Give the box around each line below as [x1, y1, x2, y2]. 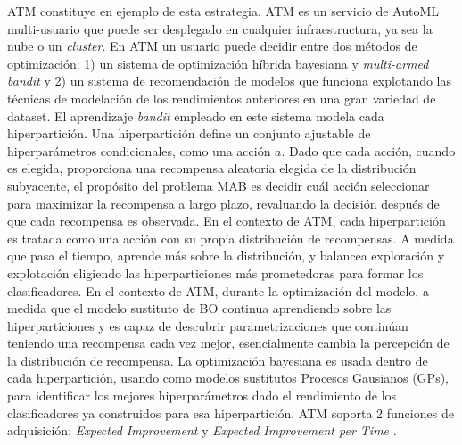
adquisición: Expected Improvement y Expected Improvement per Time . [7, 421, 397, 440]
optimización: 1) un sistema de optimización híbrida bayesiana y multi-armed [7, 54, 429, 72]
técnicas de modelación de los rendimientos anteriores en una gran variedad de [7, 88, 436, 107]
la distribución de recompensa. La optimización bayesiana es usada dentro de [7, 350, 428, 369]
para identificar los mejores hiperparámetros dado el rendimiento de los [7, 386, 397, 405]
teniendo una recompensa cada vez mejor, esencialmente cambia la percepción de [7, 334, 450, 352]
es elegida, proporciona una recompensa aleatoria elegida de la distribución [7, 159, 417, 177]
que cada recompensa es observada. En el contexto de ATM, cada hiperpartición [7, 211, 446, 230]
